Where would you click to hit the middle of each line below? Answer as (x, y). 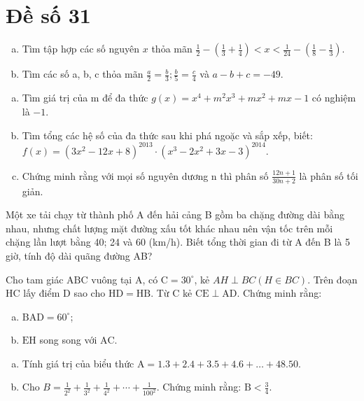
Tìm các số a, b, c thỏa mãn (83, 74)
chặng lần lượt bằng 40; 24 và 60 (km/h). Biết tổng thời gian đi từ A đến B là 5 (178, 242)
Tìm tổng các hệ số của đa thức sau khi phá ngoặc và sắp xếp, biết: (167, 135)
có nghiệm (334, 98)
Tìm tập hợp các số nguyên (81, 49)
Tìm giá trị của (55, 98)
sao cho (90, 293)
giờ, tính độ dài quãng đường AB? (79, 255)
